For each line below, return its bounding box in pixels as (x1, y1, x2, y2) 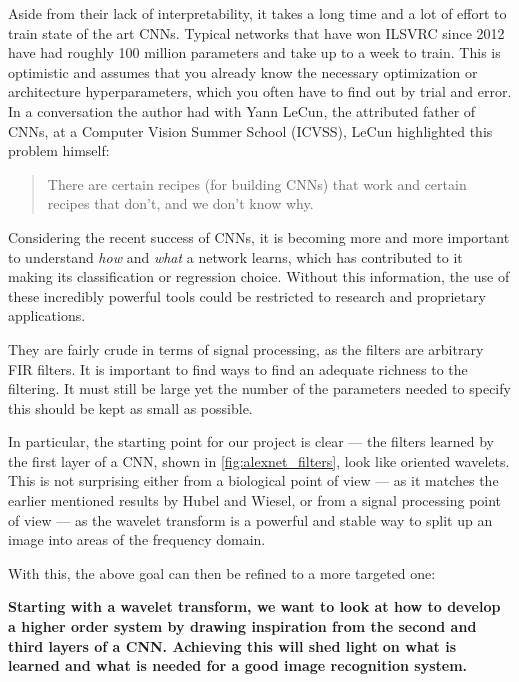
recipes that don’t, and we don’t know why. (47, 193, 314, 214)
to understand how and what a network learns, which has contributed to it (8, 246, 463, 267)
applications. (8, 305, 86, 326)
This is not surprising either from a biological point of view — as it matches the (8, 470, 499, 491)
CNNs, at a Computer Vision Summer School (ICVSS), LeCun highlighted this (8, 120, 493, 141)
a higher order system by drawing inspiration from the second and (8, 616, 477, 637)
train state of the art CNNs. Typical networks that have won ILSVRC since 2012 (8, 22, 505, 43)
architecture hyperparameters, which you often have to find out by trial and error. (8, 81, 512, 102)
